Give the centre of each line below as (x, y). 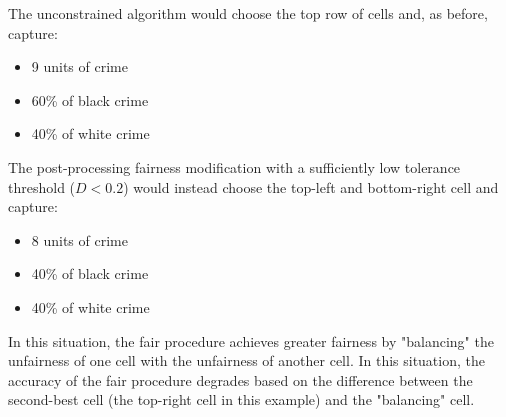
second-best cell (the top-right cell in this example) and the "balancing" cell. (241, 399)
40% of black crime (90, 273)
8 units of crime (79, 239)
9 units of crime (79, 66)
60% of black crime (90, 99)
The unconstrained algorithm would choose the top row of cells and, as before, (248, 13)
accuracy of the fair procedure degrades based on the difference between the (240, 379)
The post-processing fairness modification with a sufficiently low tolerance (234, 166)
